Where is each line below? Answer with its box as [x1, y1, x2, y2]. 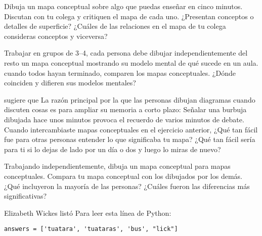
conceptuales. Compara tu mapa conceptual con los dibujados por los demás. [4, 170, 243, 181]
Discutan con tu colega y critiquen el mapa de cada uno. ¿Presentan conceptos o [4, 11, 254, 21]
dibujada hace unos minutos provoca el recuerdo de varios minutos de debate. [4, 114, 244, 124]
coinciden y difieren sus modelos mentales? [4, 77, 136, 88]
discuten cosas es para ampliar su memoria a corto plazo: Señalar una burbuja [4, 104, 247, 115]
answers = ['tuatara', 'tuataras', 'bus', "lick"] [4, 225, 178, 233]
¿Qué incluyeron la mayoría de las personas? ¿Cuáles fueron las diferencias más [4, 180, 250, 191]
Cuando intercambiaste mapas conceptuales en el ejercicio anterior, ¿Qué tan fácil [4, 124, 258, 134]
